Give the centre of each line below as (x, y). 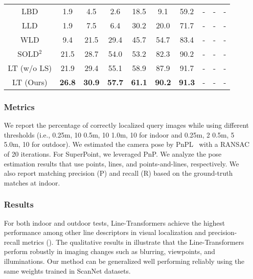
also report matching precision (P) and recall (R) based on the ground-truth (118, 173)
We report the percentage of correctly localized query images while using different (126, 125)
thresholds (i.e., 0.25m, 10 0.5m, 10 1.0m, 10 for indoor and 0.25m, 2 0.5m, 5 (119, 134)
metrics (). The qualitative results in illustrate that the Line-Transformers (133, 242)
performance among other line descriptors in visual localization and (105, 232)
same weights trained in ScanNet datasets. (67, 270)
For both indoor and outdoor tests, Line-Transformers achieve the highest (115, 222)
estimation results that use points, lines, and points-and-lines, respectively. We (122, 163)
